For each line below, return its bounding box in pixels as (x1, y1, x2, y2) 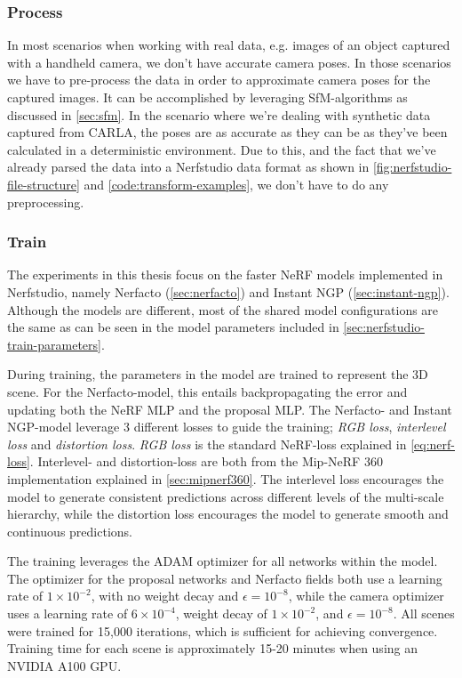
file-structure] (7, 174, 80, 193)
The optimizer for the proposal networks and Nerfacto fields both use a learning (7, 569, 442, 587)
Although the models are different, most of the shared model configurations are (7, 300, 439, 319)
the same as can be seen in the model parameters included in (7, 318, 339, 336)
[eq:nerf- (410, 434, 455, 453)
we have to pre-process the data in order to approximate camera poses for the (7, 70, 431, 89)
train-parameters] (7, 335, 101, 353)
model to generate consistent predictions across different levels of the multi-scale (7, 487, 444, 505)
